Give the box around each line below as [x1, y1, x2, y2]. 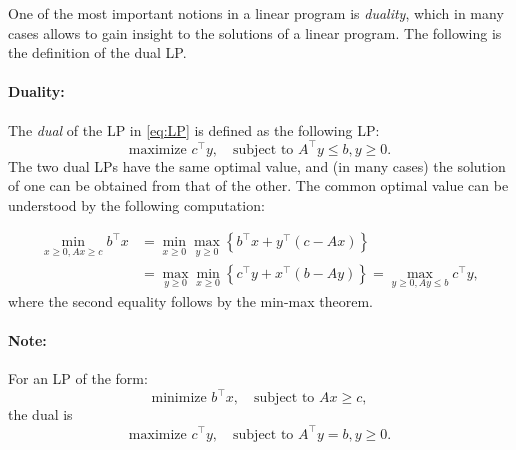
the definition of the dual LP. [8, 42, 187, 63]
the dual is [8, 404, 73, 425]
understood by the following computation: [8, 194, 265, 215]
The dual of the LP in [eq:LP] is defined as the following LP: [8, 119, 380, 140]
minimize [151, 391, 207, 406]
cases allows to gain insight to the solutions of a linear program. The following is [8, 22, 502, 43]
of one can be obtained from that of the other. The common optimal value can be [8, 175, 509, 196]
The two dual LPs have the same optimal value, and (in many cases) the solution [8, 155, 506, 176]
